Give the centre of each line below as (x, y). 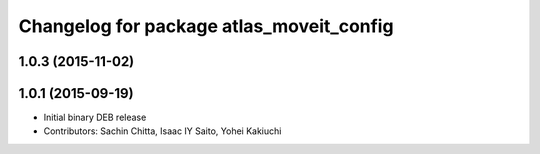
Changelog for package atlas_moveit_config (206, 26)
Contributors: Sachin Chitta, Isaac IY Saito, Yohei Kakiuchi (162, 131)
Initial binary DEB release (95, 117)
